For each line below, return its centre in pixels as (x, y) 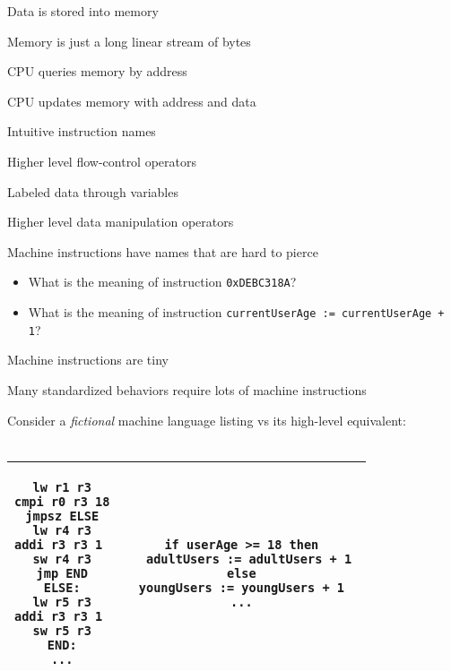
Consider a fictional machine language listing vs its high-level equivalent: (207, 420)
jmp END (62, 573)
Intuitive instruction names (82, 131)
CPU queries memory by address (97, 71)
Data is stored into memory (83, 11)
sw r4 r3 (62, 559)
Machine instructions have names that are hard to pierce (163, 251)
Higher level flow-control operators (102, 161)
